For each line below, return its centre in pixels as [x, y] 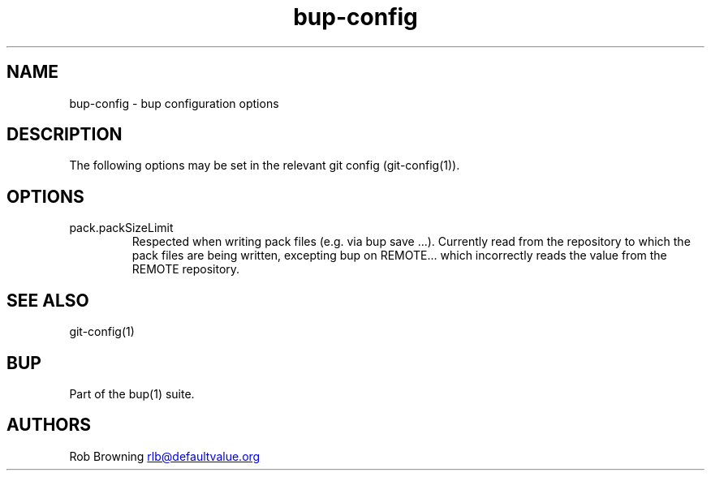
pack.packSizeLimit [121, 228]
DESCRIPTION [65, 135]
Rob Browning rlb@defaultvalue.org [165, 456]
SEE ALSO [48, 300]
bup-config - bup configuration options [174, 103]
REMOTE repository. [186, 269]
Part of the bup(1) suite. [132, 393]
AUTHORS [49, 425]
